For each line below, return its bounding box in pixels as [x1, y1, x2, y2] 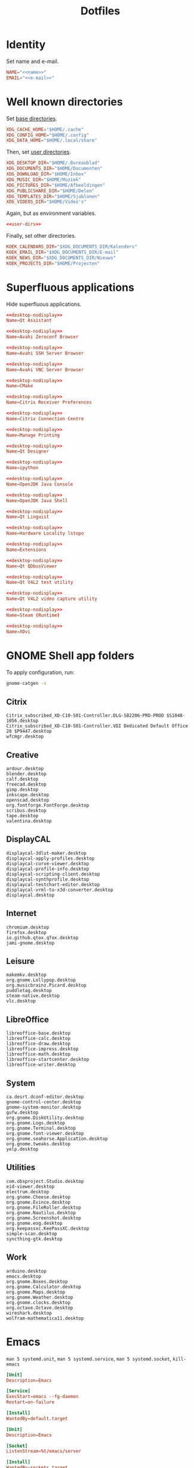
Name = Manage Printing [6, 432, 60, 438]
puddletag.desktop [6, 988, 52, 994]
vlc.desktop [6, 998, 36, 1004]
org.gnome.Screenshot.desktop [6, 1215, 82, 1221]
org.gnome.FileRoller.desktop [6, 1205, 82, 1211]
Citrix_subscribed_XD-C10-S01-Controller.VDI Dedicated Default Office [6, 723, 188, 729]
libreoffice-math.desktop [6, 1051, 70, 1057]
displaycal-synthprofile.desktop [6, 876, 90, 882]
